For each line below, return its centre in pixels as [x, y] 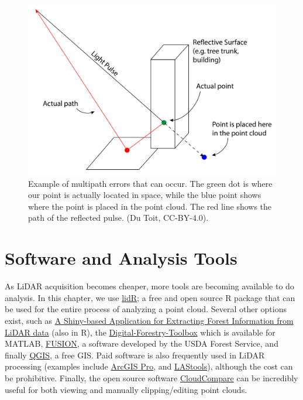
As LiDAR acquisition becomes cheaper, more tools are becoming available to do [149, 286]
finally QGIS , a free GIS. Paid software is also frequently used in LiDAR [135, 355]
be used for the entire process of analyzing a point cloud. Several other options [146, 309]
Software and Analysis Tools [121, 258]
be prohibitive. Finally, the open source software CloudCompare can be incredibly [151, 377]
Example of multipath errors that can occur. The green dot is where [150, 183]
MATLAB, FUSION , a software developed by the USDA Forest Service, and [142, 343]
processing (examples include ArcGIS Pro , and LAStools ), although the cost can [149, 366]
